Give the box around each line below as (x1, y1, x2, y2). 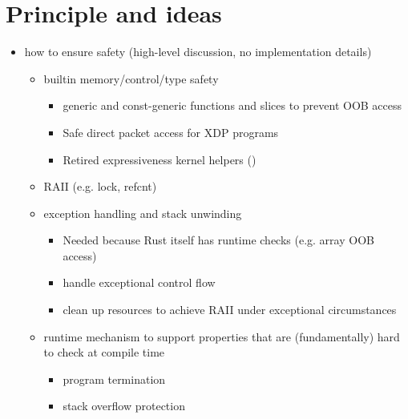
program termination (63, 370, 166, 387)
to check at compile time (43, 344, 165, 361)
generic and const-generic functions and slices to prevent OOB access (63, 97, 402, 114)
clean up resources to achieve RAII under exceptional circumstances (63, 301, 397, 318)
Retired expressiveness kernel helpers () (63, 151, 257, 167)
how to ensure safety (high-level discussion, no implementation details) (24, 43, 372, 60)
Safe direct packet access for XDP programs (63, 123, 279, 140)
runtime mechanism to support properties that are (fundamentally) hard (43, 328, 400, 344)
